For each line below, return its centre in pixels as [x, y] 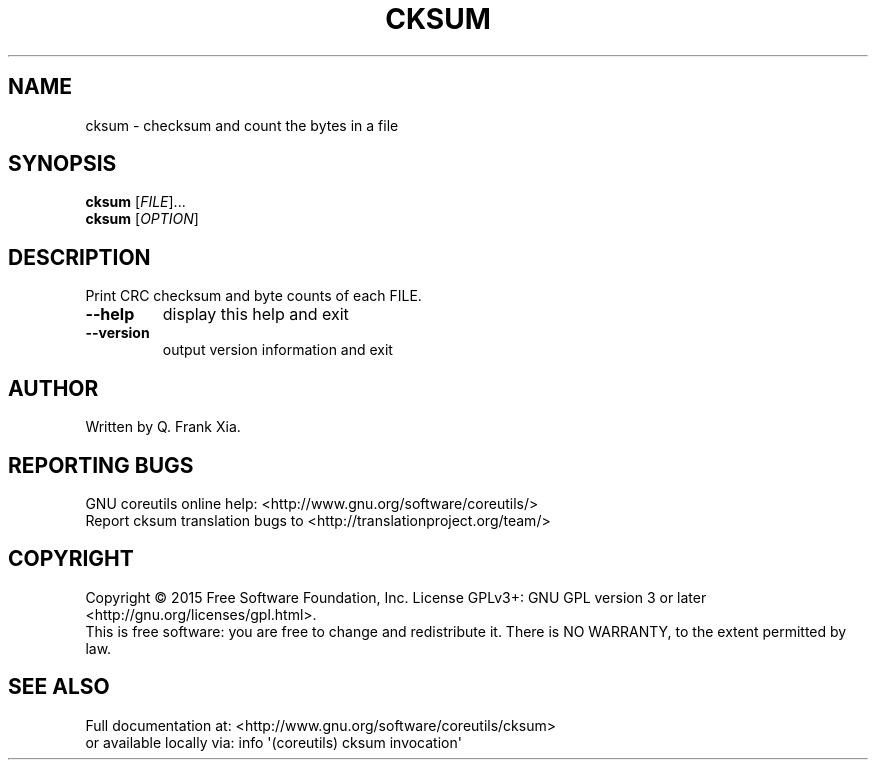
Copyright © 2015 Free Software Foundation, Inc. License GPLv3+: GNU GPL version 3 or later [396, 597]
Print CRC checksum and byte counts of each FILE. [253, 296]
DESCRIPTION [79, 257]
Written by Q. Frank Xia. [163, 427]
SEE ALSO [59, 687]
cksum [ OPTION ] [142, 219]
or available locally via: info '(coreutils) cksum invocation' [273, 742]
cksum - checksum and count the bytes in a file [242, 125]
